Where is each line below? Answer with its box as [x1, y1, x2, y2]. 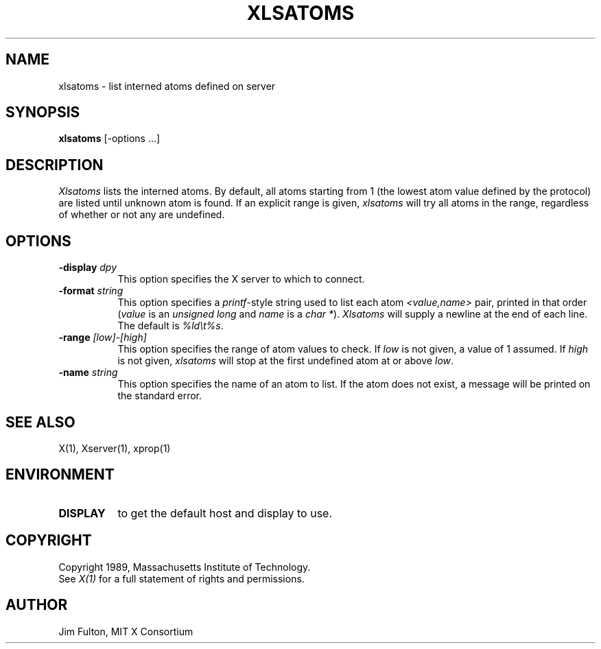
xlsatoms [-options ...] [58, 132, 161, 145]
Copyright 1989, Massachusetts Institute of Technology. [58, 560, 311, 573]
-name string [58, 366, 118, 379]
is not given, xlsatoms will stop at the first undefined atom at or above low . [117, 355, 454, 367]
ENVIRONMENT [5, 466, 115, 484]
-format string [58, 285, 123, 297]
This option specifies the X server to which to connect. [117, 273, 365, 285]
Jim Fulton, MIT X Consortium [58, 625, 193, 637]
